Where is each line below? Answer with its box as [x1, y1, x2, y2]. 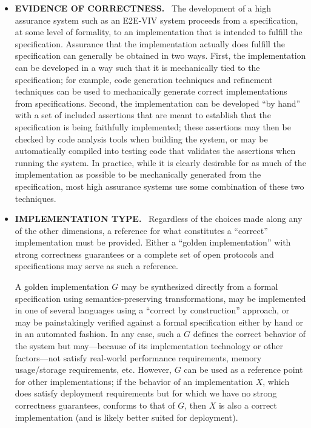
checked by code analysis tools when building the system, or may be [15, 132, 268, 145]
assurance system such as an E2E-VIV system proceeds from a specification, [15, 13, 298, 26]
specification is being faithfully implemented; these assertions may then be [15, 120, 291, 133]
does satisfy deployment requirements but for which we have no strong [15, 387, 277, 400]
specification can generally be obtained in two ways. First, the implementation [15, 49, 306, 62]
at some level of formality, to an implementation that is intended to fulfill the [15, 25, 303, 38]
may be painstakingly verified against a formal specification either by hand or [15, 315, 304, 328]
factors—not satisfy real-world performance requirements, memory [15, 351, 262, 364]
